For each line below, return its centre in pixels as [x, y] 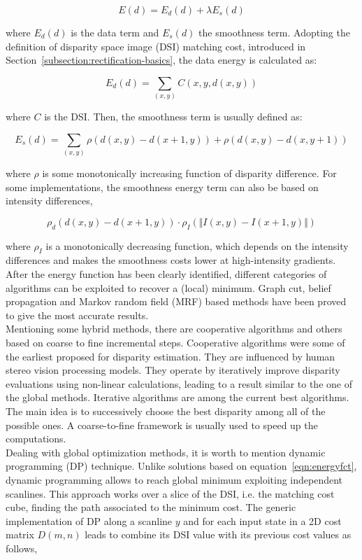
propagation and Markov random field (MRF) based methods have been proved [176, 301]
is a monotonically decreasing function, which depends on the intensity [197, 245]
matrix [20, 534]
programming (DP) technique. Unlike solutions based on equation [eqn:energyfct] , [181, 466]
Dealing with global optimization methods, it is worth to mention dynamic [166, 452]
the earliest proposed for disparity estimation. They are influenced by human [171, 356]
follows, [22, 548]
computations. [36, 439]
